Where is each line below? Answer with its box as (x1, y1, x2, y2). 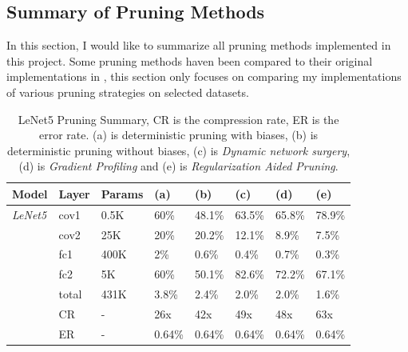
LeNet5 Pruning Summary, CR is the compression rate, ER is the (18, 110, 339, 127)
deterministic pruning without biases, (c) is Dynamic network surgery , (7, 142, 351, 158)
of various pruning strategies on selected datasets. (6, 83, 249, 100)
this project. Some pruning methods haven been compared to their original (6, 52, 373, 69)
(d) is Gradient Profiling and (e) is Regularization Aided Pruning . (18, 158, 339, 174)
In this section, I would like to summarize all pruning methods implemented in (6, 37, 391, 54)
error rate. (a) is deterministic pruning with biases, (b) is (39, 126, 319, 143)
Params (101, 185, 144, 202)
